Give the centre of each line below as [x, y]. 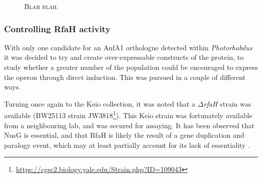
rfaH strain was [227, 103]
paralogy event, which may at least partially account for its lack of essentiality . [127, 145]
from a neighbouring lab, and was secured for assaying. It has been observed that [129, 125]
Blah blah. [42, 6]
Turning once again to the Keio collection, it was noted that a [100, 103]
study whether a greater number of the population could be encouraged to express [131, 67]
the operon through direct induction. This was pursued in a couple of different [125, 77]
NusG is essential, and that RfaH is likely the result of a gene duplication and [124, 135]
